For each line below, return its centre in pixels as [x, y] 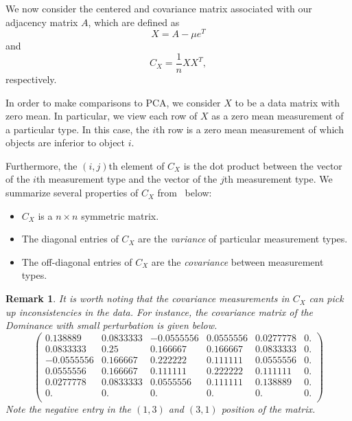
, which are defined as [134, 22]
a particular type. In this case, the [78, 129]
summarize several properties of [72, 193]
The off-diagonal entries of [77, 261]
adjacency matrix [42, 22]
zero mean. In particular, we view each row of [102, 116]
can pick [326, 298]
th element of [137, 165]
